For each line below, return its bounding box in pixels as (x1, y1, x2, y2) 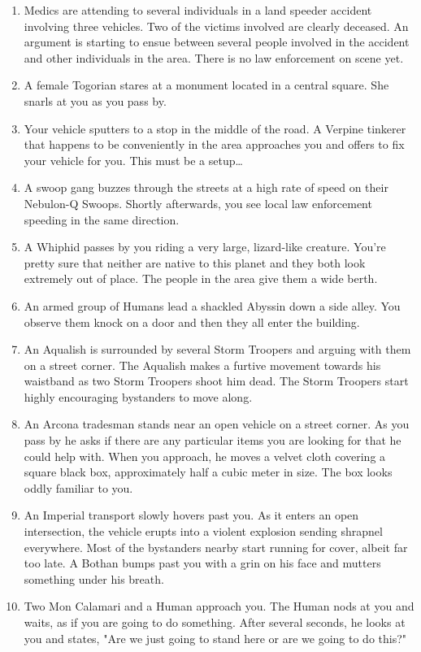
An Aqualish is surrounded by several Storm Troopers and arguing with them (24, 341, 411, 358)
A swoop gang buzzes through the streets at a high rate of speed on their (24, 179, 388, 196)
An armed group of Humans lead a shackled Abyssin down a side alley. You (24, 297, 401, 314)
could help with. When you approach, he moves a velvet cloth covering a (24, 447, 386, 464)
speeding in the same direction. (24, 211, 180, 228)
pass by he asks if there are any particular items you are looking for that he (24, 432, 401, 449)
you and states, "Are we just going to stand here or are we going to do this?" (24, 629, 407, 646)
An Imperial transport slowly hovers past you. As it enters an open (24, 506, 359, 524)
